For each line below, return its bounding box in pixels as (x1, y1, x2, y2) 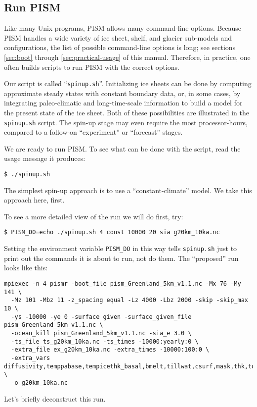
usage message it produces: (4, 153, 86, 163)
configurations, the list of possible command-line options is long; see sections (4, 42, 236, 52)
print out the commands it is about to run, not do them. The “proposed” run (4, 253, 239, 263)
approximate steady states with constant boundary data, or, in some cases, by (4, 88, 241, 98)
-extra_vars (11, 354, 50, 361)
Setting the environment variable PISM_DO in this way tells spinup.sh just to (4, 243, 237, 254)
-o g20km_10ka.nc (11, 379, 68, 386)
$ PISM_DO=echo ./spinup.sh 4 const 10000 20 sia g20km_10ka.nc (4, 229, 220, 236)
